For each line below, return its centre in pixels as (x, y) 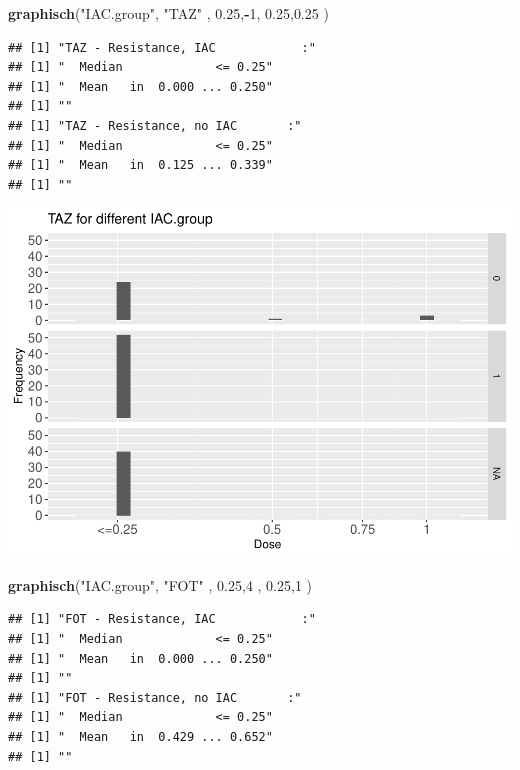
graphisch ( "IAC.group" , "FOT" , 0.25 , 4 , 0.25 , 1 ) (160, 584)
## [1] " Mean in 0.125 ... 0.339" (140, 165)
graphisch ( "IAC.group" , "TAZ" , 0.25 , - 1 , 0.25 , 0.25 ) (168, 13)
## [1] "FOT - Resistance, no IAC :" (155, 697)
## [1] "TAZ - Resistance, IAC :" (162, 47)
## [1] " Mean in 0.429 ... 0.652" (140, 737)
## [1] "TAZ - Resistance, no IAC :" (155, 125)
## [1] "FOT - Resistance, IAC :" (162, 619)
